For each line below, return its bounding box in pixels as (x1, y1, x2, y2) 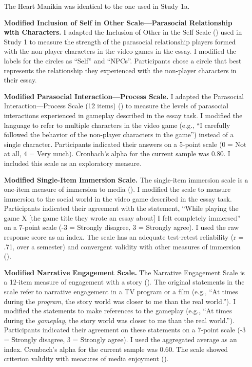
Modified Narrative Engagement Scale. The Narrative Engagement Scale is (4, 267, 245, 277)
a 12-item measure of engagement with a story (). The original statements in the (4, 277, 245, 287)
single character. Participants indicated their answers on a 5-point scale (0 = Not (4, 139, 247, 149)
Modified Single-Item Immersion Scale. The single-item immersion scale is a (4, 174, 248, 184)
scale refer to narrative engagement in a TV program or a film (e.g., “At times (4, 286, 238, 297)
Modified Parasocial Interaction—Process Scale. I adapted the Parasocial (4, 91, 244, 101)
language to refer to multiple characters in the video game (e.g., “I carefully (4, 120, 230, 130)
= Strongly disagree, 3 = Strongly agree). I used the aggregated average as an (4, 334, 237, 344)
